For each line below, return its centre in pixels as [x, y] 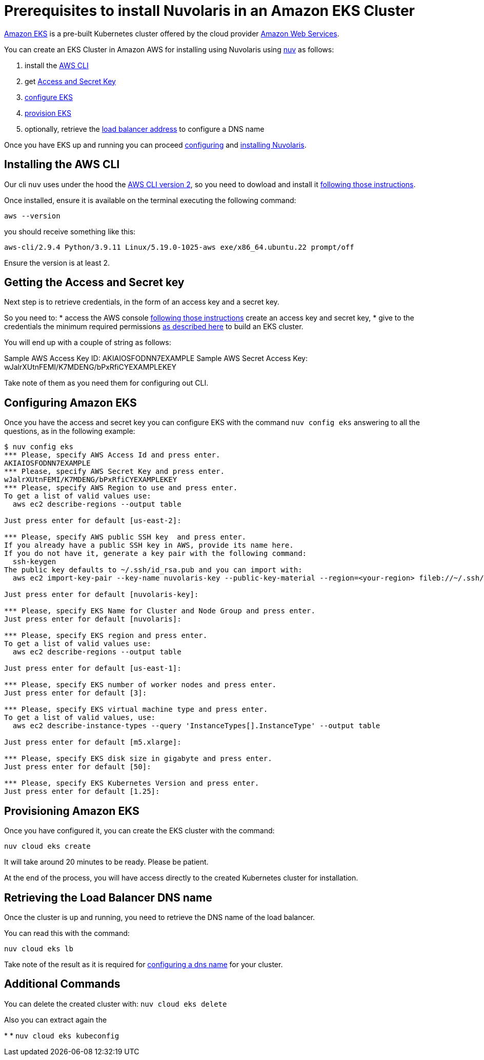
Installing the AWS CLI [62, 165]
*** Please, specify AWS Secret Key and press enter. [114, 472]
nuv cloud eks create [47, 846]
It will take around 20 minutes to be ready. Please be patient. [106, 862]
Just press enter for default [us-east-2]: [93, 521]
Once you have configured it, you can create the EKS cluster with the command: [139, 831]
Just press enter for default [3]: [76, 693]
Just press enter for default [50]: [78, 767]
